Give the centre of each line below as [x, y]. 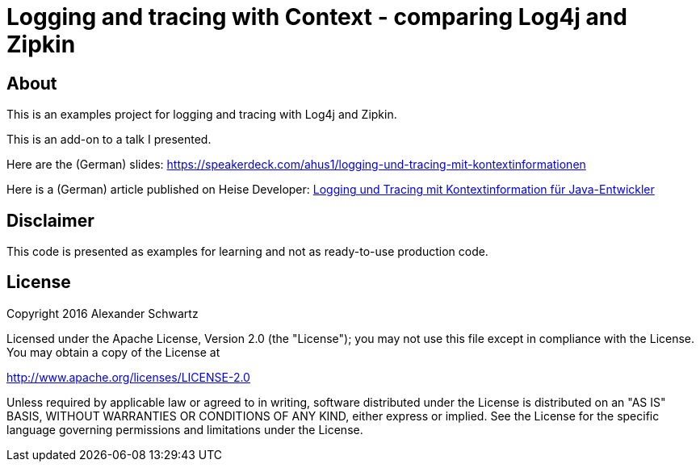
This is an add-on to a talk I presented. [109, 140]
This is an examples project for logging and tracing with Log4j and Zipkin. [202, 115]
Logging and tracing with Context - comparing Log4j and [317, 17]
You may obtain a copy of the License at [113, 352]
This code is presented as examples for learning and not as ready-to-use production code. [247, 252]
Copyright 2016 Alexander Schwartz [103, 313]
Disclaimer [50, 220]
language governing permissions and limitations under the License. [185, 429]
